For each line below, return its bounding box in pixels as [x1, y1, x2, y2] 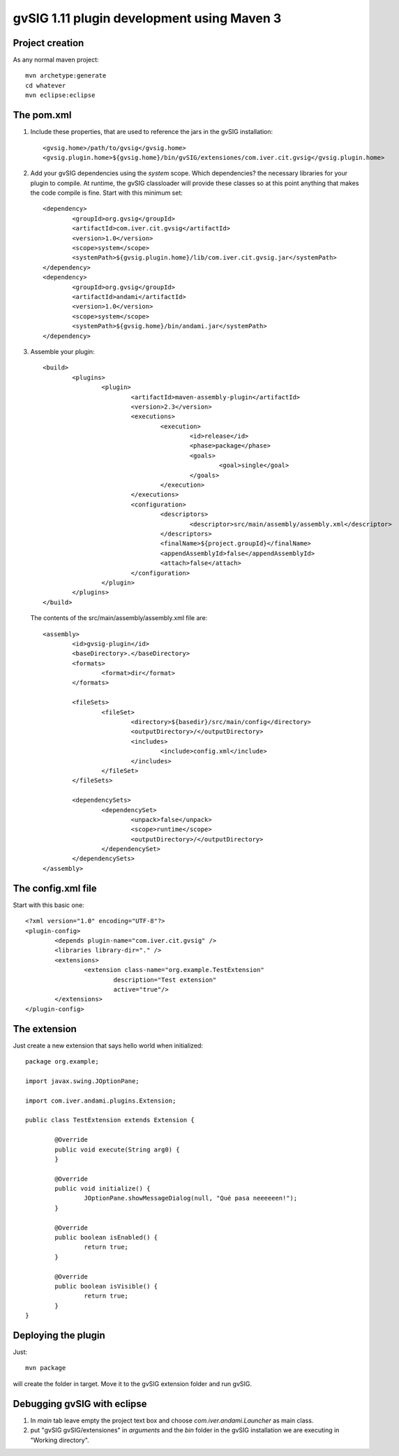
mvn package [25, 1364, 66, 1372]
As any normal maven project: [13, 56, 99, 64]
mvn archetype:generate [25, 72, 107, 80]
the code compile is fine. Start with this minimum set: [30, 189, 183, 197]
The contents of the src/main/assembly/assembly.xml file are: [30, 614, 208, 622]
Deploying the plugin [13, 1329, 106, 1341]
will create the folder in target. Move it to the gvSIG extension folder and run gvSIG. [13, 1379, 253, 1388]
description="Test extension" [113, 976, 217, 984]
